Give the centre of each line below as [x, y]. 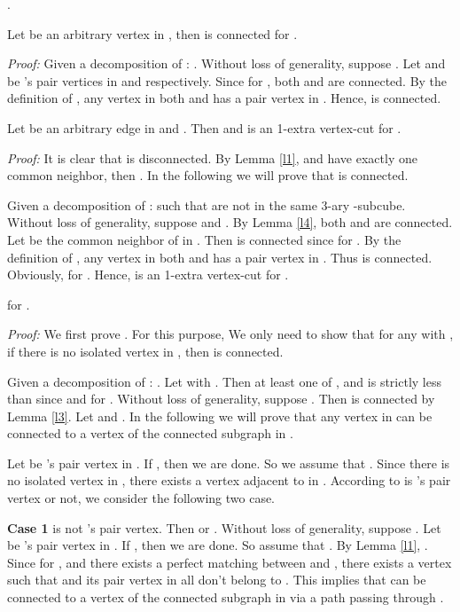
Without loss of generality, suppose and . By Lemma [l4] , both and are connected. [230, 222]
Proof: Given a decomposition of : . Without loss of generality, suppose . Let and [226, 63]
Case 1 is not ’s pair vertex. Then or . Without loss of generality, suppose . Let [224, 527]
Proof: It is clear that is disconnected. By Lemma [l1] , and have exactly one [212, 157]
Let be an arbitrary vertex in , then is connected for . [152, 33]
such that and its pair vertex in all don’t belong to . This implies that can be [217, 580]
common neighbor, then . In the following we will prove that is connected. [208, 175]
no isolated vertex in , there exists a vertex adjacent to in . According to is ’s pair [229, 480]
